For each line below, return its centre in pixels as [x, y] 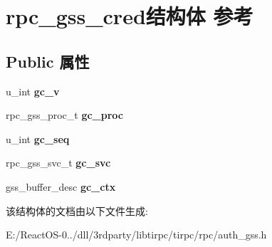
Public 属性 [48, 61]
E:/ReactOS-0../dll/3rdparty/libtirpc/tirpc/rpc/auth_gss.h [136, 235]
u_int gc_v [33, 91]
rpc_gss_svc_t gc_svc [58, 163]
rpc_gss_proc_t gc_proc [65, 115]
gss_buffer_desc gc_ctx [61, 186]
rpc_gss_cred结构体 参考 [130, 16]
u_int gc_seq [38, 138]
